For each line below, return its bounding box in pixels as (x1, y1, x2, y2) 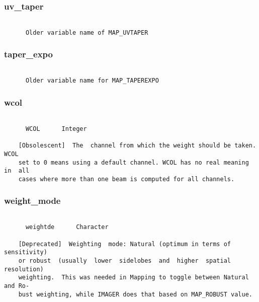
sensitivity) (4, 249, 47, 256)
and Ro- (4, 282, 30, 289)
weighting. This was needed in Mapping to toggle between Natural (18, 274, 249, 281)
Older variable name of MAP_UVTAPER (25, 29, 148, 36)
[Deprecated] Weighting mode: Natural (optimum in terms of (18, 240, 231, 248)
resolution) (4, 265, 44, 273)
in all (4, 167, 30, 175)
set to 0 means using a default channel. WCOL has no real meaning (18, 159, 249, 166)
